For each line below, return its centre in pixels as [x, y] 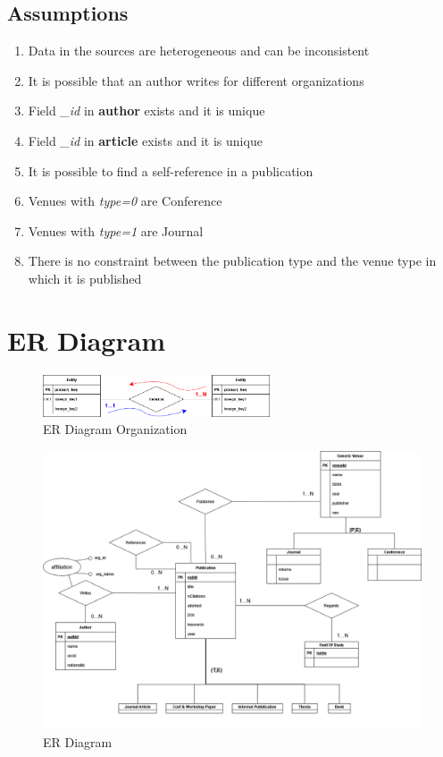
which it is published [85, 278]
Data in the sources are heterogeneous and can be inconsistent [199, 51]
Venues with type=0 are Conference [125, 201]
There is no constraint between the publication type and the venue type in [232, 261]
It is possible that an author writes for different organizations [196, 80]
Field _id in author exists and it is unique [146, 111]
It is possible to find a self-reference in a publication [171, 170]
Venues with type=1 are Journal [116, 230]
